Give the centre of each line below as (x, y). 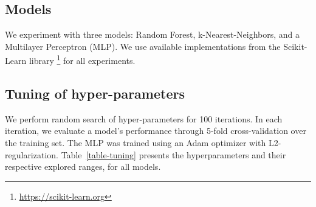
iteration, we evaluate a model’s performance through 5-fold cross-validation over (156, 131)
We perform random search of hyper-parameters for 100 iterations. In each (144, 118)
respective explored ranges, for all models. (83, 167)
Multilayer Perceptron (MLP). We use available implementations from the (143, 46)
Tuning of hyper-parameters (95, 93)
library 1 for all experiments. (82, 60)
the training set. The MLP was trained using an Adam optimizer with (136, 143)
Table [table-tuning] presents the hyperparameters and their (173, 154)
